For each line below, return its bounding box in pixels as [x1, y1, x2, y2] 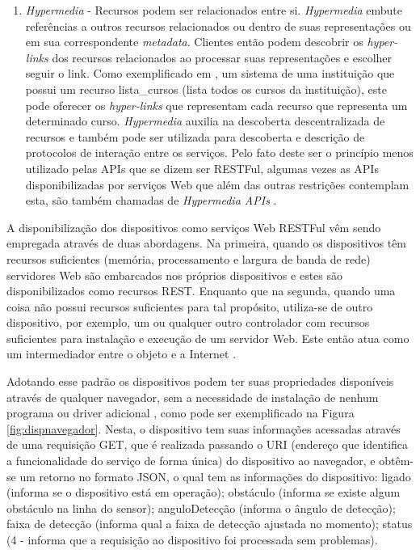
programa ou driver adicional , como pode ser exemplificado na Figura [6, 404, 355, 421]
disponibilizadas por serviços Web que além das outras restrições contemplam [25, 176, 409, 192]
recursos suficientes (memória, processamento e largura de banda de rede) [6, 250, 371, 267]
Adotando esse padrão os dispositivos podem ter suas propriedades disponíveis [6, 373, 394, 390]
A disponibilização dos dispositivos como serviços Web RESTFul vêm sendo [6, 218, 381, 235]
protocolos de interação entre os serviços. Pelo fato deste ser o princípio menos [25, 144, 414, 161]
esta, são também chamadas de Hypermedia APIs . [25, 192, 277, 209]
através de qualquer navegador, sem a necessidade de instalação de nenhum [6, 388, 379, 405]
